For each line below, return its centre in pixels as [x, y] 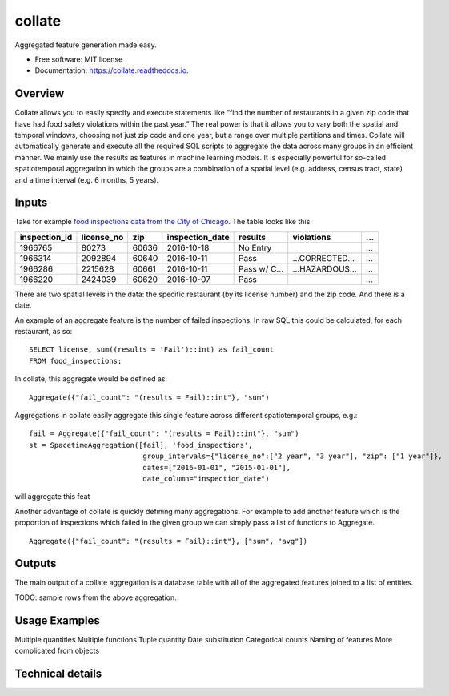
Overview [40, 93]
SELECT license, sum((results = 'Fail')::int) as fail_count [151, 350]
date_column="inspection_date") [206, 478]
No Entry [255, 247]
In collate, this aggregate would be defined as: [91, 379]
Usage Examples [57, 620]
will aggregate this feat [52, 497]
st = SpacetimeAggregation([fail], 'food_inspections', [141, 445]
